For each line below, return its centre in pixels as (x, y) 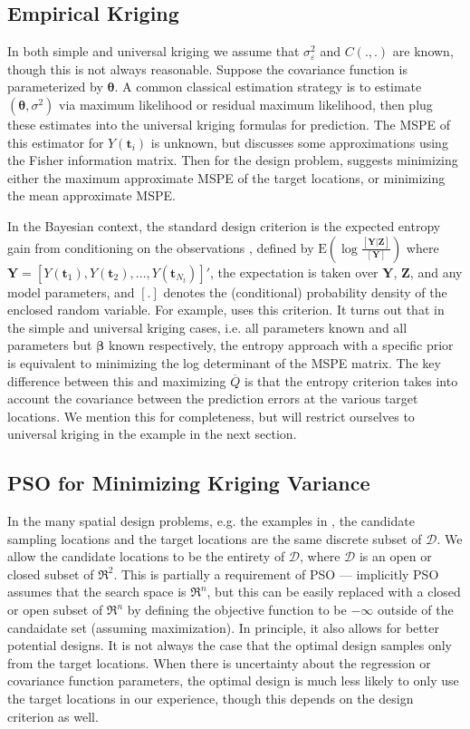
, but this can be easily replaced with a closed (334, 592)
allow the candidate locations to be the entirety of (146, 556)
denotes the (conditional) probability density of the (305, 292)
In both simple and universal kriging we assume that (153, 51)
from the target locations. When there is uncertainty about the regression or (219, 662)
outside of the (415, 610)
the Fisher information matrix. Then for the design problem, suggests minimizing (233, 160)
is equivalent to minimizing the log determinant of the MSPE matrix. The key (224, 362)
